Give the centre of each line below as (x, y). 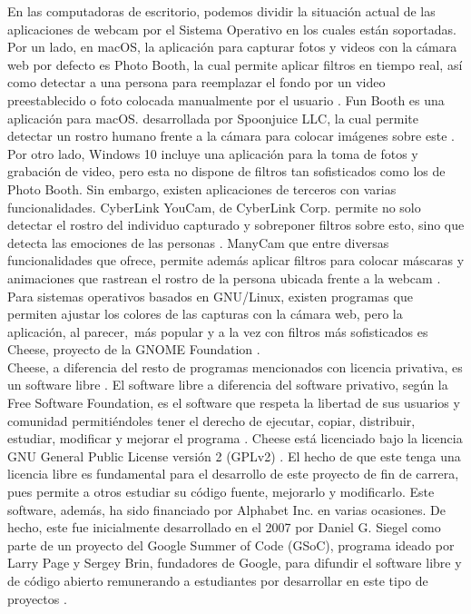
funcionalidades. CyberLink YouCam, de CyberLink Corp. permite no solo (214, 207)
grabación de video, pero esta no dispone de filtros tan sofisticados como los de (226, 171)
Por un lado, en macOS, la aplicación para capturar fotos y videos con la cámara (232, 47)
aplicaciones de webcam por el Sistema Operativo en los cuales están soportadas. (232, 29)
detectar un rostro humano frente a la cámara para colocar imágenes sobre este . (231, 136)
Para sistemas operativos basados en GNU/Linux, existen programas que (210, 296)
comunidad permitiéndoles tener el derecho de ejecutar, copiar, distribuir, (211, 420)
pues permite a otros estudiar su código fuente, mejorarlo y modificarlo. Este (221, 492)
